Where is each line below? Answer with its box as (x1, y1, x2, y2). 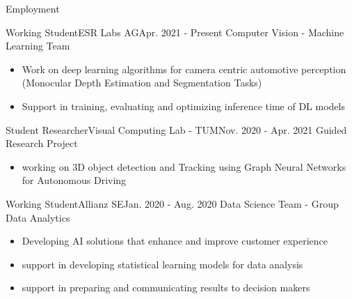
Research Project (6, 136, 78, 151)
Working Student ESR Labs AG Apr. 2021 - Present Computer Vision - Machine (6, 24, 344, 39)
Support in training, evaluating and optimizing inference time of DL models (22, 98, 345, 113)
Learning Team (6, 38, 70, 53)
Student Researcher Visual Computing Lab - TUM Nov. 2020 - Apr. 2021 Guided (6, 122, 347, 137)
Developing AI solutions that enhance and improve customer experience (22, 233, 328, 248)
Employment (6, 1, 60, 15)
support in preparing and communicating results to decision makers (22, 280, 310, 295)
